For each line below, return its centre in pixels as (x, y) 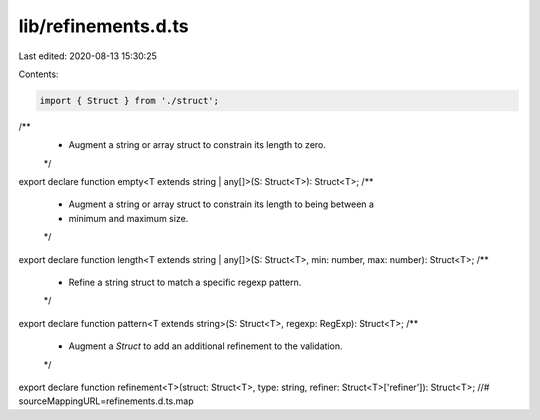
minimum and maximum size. (128, 218)
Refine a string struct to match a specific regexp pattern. (185, 282)
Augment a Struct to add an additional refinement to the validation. (205, 346)
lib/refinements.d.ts (103, 26)
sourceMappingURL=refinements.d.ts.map (106, 401)
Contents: (38, 74)
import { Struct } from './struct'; (129, 100)
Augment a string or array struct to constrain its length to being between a (221, 204)
